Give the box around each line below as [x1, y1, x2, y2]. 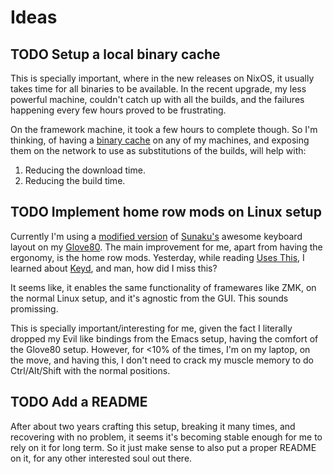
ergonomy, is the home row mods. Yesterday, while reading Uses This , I [10, 251, 305, 263]
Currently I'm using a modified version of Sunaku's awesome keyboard [10, 230, 303, 242]
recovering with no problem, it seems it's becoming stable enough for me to [10, 431, 323, 443]
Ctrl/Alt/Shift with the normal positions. [10, 364, 171, 376]
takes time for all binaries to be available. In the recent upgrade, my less [10, 83, 307, 95]
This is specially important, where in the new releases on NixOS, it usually [10, 72, 315, 84]
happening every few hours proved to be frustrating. [10, 104, 227, 116]
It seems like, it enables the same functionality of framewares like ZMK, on [10, 281, 317, 293]
